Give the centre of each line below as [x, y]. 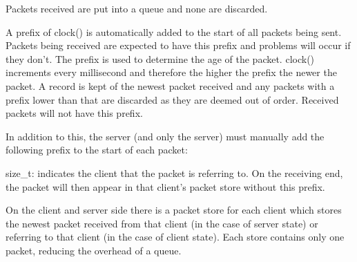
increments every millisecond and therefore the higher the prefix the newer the [171, 72]
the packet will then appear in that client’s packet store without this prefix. [165, 186]
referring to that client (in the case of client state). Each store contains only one [175, 237]
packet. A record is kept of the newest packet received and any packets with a [170, 85]
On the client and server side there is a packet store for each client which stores [174, 210]
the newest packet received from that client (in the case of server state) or [162, 223]
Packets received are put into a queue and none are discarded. [137, 8]
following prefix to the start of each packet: [97, 150]
